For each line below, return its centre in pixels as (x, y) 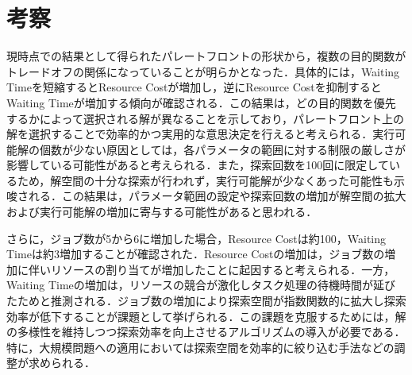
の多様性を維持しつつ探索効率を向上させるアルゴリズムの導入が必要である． (206, 332)
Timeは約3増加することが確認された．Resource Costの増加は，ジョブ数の (196, 254)
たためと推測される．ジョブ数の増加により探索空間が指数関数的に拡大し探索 (206, 301)
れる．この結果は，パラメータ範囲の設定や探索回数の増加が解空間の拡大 (217, 196)
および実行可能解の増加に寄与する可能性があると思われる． (162, 212)
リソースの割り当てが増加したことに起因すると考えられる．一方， (223, 269)
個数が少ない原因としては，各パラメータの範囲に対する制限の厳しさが (222, 149)
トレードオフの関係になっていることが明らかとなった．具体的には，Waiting (203, 71)
